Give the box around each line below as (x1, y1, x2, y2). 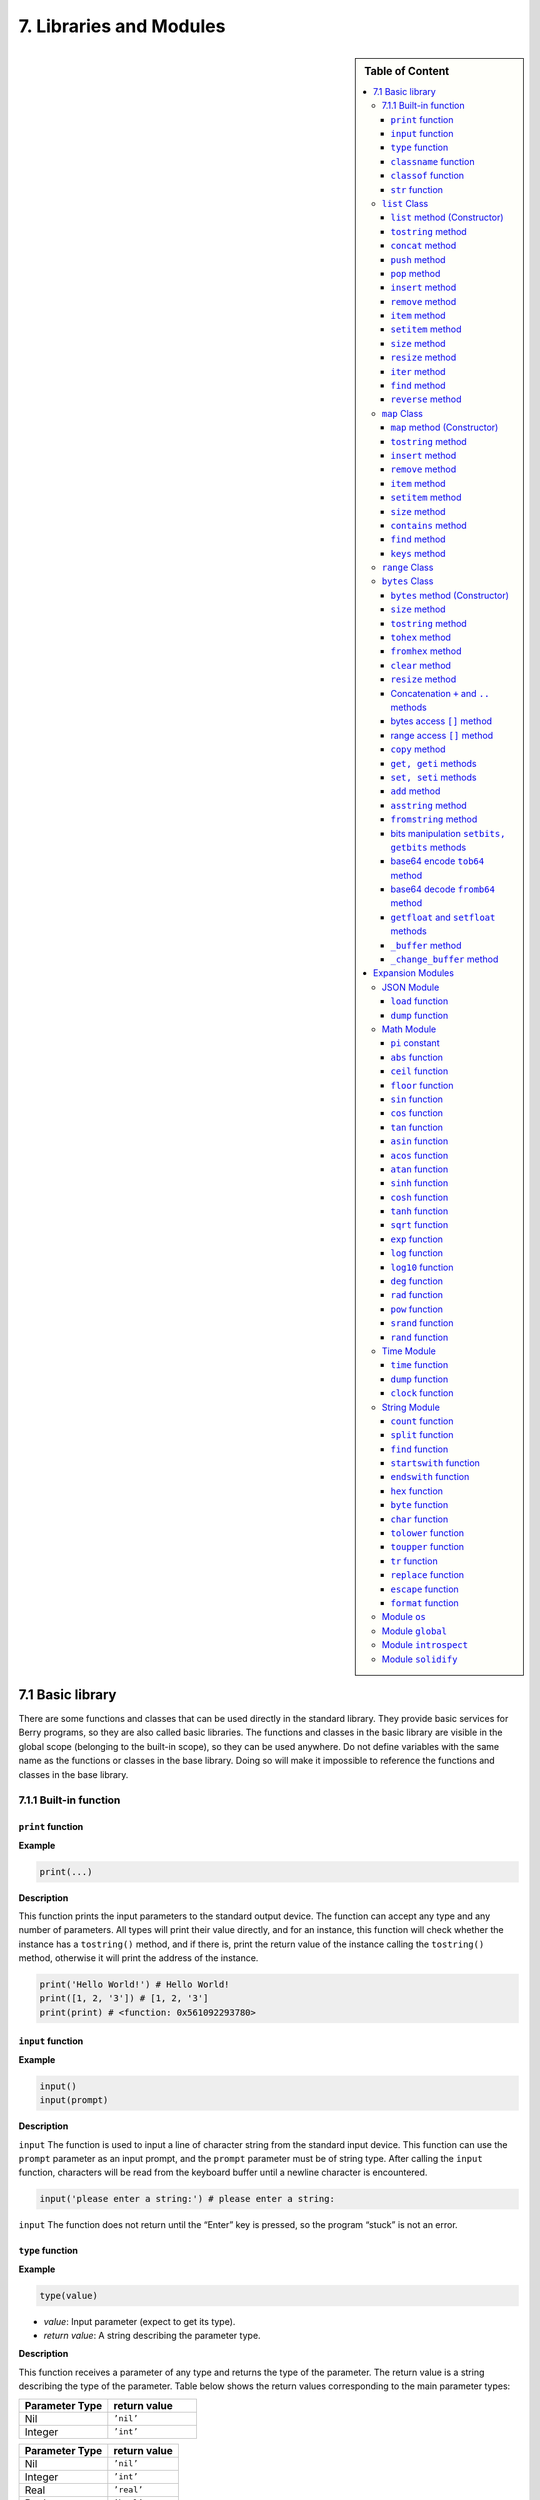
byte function (390, 1499, 449, 1511)
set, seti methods (390, 771, 477, 783)
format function (390, 1597, 459, 1609)
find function (390, 1443, 449, 1455)
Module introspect (381, 1639, 469, 1651)
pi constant (390, 1037, 440, 1049)
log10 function (390, 1261, 454, 1273)
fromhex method (390, 645, 462, 657)
